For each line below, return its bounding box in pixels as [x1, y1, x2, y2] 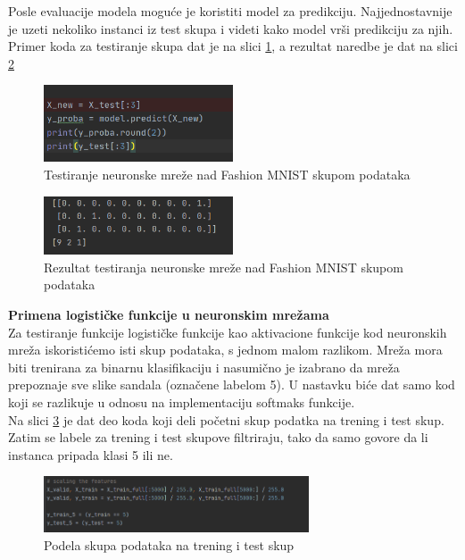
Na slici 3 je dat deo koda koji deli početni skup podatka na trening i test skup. [8, 410, 444, 429]
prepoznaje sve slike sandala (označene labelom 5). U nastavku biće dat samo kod [8, 375, 455, 394]
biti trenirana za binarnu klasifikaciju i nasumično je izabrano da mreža [8, 357, 400, 376]
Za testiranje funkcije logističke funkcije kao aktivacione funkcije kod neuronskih [8, 322, 447, 341]
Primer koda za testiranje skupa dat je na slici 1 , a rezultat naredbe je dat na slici [8, 37, 458, 55]
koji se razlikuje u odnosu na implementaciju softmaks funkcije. [8, 393, 355, 411]
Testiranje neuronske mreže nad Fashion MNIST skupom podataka [44, 165, 411, 184]
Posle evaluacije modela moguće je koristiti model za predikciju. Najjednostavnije [8, 2, 453, 20]
